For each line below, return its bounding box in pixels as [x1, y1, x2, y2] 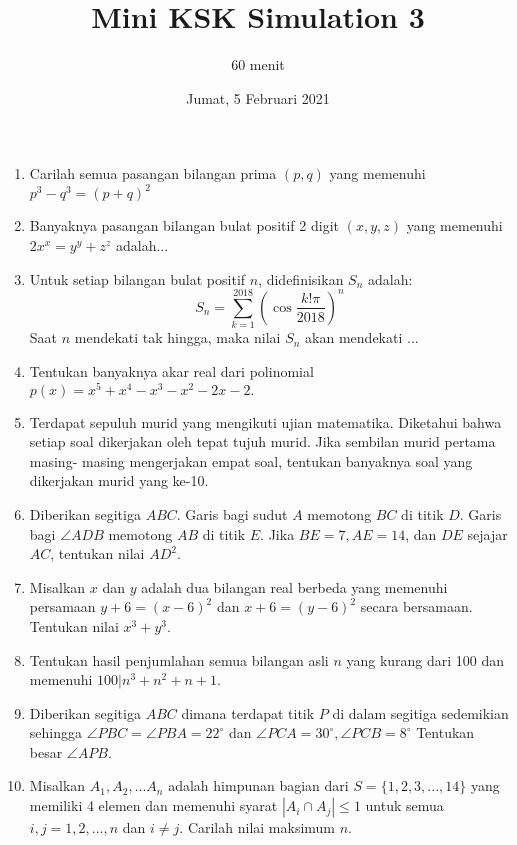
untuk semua [365, 795, 444, 816]
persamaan [29, 596, 96, 617]
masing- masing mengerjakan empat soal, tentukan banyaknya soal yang [29, 450, 473, 471]
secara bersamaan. [360, 596, 473, 617]
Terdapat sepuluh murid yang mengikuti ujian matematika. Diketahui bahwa [29, 411, 502, 432]
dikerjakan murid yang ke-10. [29, 470, 209, 491]
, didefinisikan [258, 268, 344, 289]
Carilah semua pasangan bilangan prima [29, 163, 277, 184]
